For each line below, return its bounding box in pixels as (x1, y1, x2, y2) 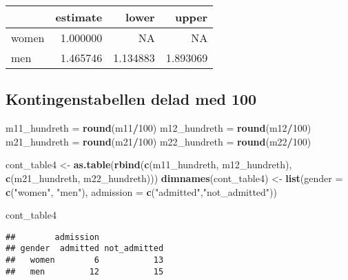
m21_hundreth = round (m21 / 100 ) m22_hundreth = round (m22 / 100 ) (6, 134, 311, 148)
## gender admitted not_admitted (6, 243, 164, 254)
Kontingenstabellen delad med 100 (6, 88, 257, 110)
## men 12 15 (6, 266, 164, 277)
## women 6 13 (6, 255, 164, 266)
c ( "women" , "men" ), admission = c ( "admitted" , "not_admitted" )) (6, 184, 278, 199)
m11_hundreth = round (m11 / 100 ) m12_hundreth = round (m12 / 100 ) (6, 121, 311, 135)
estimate (55, 9, 103, 25)
